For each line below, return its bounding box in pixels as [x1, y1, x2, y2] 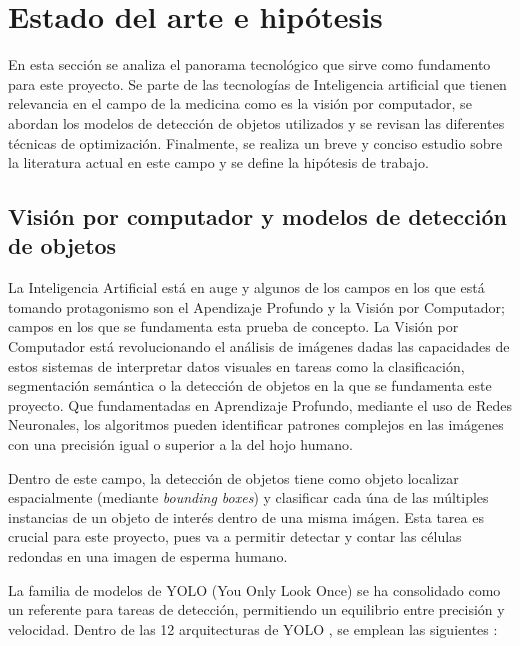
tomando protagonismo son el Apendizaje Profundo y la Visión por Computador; [8, 296, 505, 317]
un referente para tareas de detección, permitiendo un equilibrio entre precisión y [8, 599, 505, 620]
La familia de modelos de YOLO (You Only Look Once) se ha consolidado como [8, 579, 501, 600]
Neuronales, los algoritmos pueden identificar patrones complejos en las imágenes [8, 414, 504, 435]
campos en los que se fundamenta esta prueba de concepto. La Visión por [8, 316, 459, 337]
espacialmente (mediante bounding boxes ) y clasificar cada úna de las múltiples [8, 487, 489, 508]
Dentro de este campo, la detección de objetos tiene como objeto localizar [8, 467, 459, 488]
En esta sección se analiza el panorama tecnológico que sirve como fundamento [8, 54, 491, 75]
